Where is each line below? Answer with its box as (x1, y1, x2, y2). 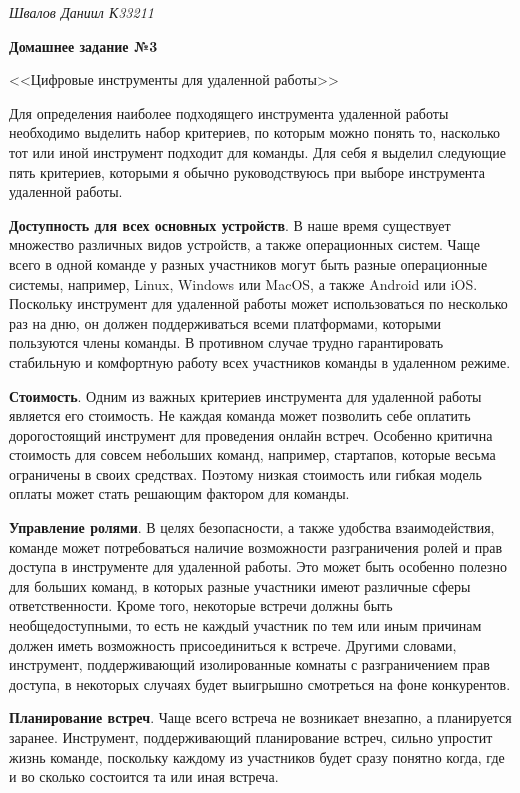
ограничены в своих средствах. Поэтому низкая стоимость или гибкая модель (9, 463, 482, 484)
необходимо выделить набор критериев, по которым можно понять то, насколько (9, 122, 501, 143)
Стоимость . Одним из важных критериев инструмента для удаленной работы (9, 385, 482, 406)
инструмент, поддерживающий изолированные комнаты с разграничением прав (9, 654, 490, 675)
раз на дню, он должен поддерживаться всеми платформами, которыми (9, 312, 442, 333)
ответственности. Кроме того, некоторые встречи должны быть (9, 595, 393, 616)
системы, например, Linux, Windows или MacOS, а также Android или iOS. (9, 273, 478, 294)
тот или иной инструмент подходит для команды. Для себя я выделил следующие (9, 141, 507, 162)
